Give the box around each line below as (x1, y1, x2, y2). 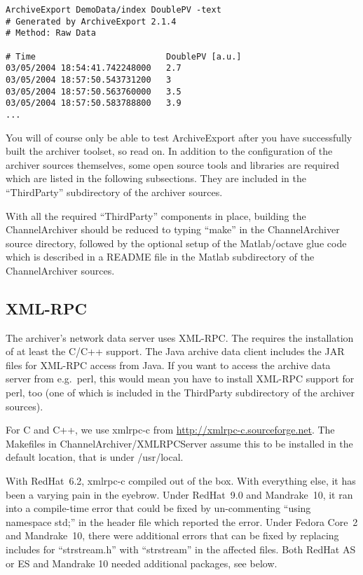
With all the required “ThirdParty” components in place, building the (6, 208, 306, 223)
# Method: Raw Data (6, 28, 96, 39)
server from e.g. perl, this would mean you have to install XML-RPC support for (6, 371, 355, 386)
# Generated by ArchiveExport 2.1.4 (6, 16, 177, 27)
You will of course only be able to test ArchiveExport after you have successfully (6, 130, 352, 144)
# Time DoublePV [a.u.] (6, 51, 242, 62)
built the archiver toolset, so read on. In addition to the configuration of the (6, 144, 333, 158)
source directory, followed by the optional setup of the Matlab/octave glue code (6, 235, 347, 250)
